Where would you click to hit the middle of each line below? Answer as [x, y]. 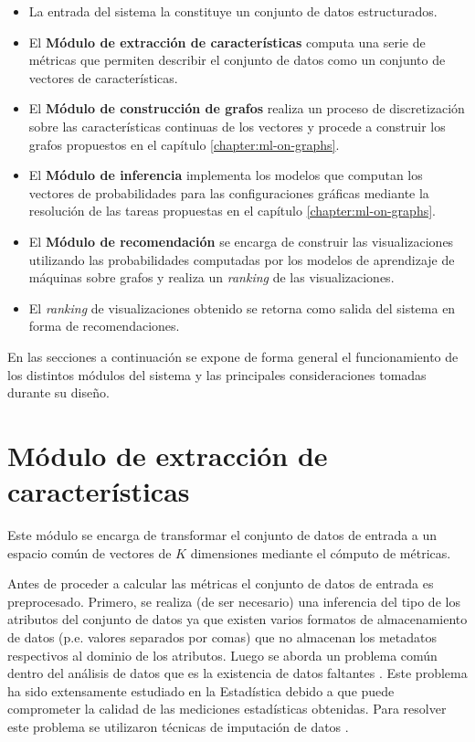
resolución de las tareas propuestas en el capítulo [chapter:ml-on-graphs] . [232, 211]
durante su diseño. [58, 392]
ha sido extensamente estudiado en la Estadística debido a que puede [201, 690]
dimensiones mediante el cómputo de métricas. [321, 552]
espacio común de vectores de [90, 552]
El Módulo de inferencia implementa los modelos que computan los [226, 175]
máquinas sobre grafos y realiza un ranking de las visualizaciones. [211, 277]
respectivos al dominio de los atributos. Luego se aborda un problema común [222, 655]
